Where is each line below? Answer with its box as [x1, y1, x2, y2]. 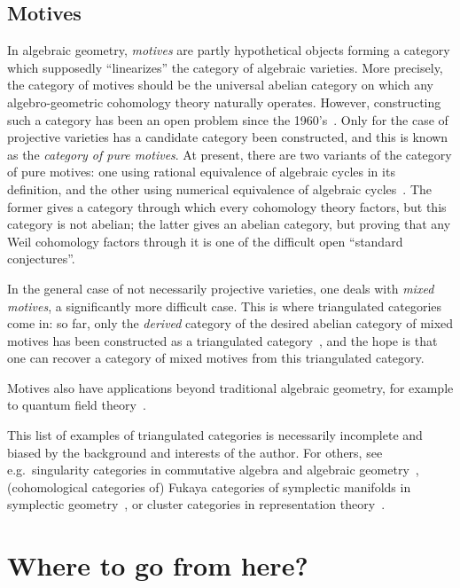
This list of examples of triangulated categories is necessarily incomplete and [7, 426, 423, 444]
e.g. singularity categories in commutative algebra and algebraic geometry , [7, 460, 419, 479]
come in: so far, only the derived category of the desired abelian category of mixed [7, 314, 454, 333]
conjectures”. [7, 249, 75, 268]
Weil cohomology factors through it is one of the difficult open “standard [7, 231, 403, 250]
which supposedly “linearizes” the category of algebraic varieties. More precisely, [7, 58, 443, 76]
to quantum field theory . [7, 396, 146, 414]
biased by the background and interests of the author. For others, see [7, 443, 383, 461]
